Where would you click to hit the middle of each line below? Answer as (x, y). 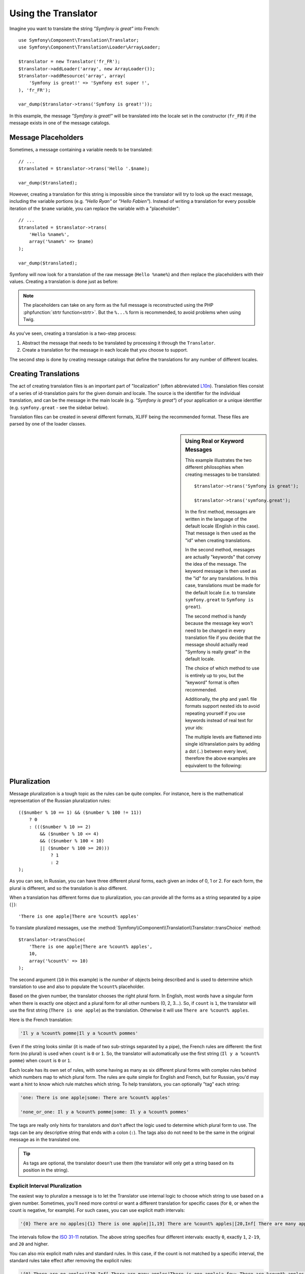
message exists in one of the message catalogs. (60, 123)
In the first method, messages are (221, 512)
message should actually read (217, 645)
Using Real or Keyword (215, 441)
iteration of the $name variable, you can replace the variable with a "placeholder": (95, 208)
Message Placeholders (47, 138)
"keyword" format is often (212, 682)
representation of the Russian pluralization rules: (60, 801)
